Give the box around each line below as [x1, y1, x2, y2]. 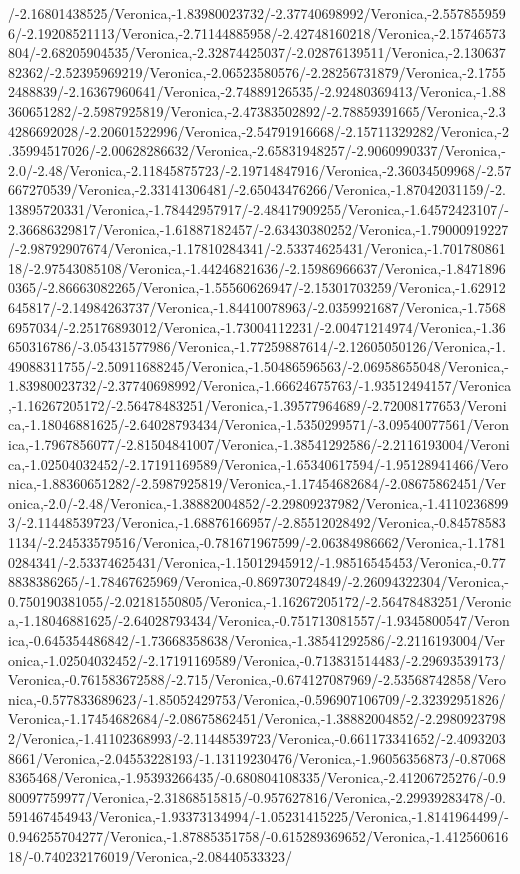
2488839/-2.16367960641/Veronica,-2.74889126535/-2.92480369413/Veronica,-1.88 [8, 81, 506, 102]
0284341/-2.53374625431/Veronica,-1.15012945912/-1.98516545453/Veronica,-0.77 [8, 551, 506, 572]
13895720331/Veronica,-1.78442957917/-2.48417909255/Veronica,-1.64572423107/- [8, 198, 509, 219]
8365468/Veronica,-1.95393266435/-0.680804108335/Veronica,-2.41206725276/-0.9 [8, 767, 506, 788]
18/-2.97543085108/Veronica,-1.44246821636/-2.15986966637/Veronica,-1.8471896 [8, 257, 506, 278]
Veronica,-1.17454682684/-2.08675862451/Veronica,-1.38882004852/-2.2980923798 [8, 708, 506, 729]
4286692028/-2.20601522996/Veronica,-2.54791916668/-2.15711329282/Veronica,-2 [8, 120, 509, 141]
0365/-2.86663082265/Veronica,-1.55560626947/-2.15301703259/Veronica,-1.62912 [8, 277, 506, 298]
